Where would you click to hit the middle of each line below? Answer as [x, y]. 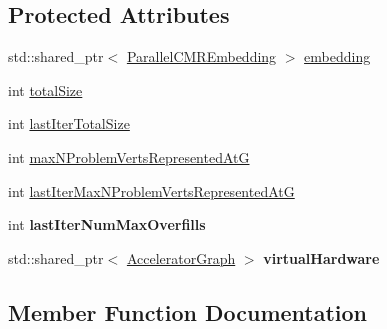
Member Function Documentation [188, 311]
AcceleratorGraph [181, 257]
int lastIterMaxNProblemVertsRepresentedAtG [151, 190]
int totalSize [45, 89]
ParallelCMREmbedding [201, 56]
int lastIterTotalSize [69, 123]
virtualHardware [321, 257]
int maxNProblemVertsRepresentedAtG [129, 156]
